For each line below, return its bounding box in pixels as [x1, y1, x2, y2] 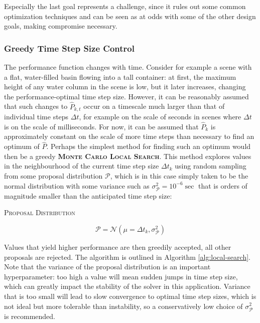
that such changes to [4, 101, 68, 111]
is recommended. [4, 310, 55, 321]
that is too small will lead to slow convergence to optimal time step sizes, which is [4, 290, 256, 301]
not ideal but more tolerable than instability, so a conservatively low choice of [4, 300, 243, 311]
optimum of [4, 141, 40, 151]
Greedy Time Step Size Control [4, 42, 135, 54]
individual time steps [4, 111, 69, 122]
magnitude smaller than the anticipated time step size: [4, 190, 172, 201]
